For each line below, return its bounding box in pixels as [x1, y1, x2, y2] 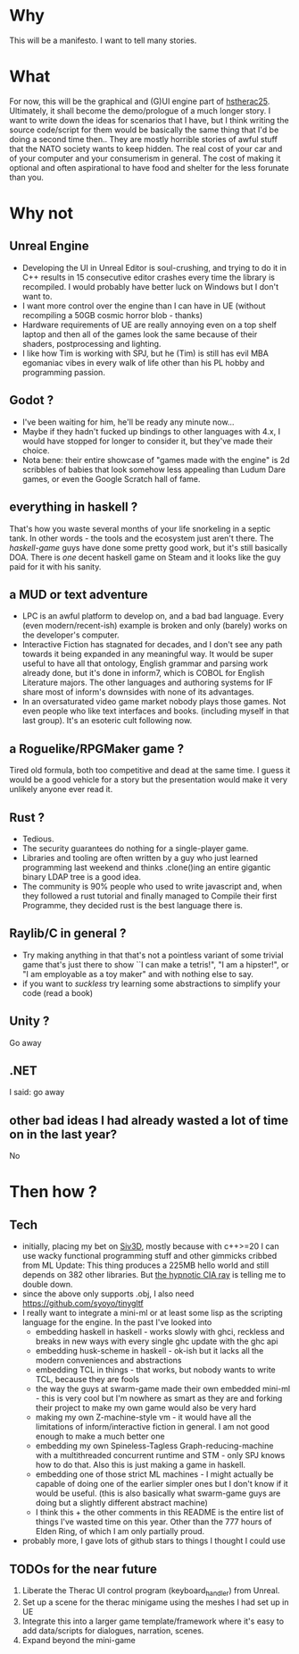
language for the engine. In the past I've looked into [21, 1317, 212, 1328]
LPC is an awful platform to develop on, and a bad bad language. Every [21, 611, 284, 621]
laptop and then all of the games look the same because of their [21, 328, 258, 340]
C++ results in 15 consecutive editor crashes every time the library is [21, 272, 275, 283]
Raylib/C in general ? [9, 926, 127, 941]
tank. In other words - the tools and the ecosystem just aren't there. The [9, 533, 274, 544]
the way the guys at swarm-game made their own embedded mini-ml [35, 1383, 291, 1395]
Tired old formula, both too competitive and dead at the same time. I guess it [9, 765, 291, 776]
